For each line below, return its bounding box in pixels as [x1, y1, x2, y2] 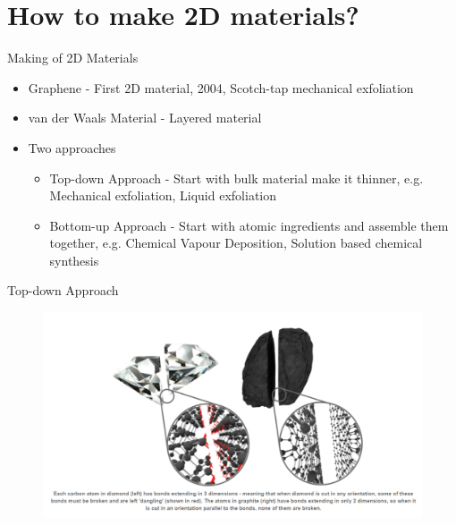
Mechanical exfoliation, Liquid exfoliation [49, 186, 277, 205]
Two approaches [28, 138, 116, 157]
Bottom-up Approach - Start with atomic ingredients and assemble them [49, 216, 449, 234]
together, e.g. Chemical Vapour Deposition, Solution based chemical [49, 233, 423, 252]
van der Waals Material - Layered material [28, 108, 262, 127]
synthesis [49, 250, 99, 269]
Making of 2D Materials [7, 48, 139, 67]
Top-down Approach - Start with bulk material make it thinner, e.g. [49, 168, 424, 187]
